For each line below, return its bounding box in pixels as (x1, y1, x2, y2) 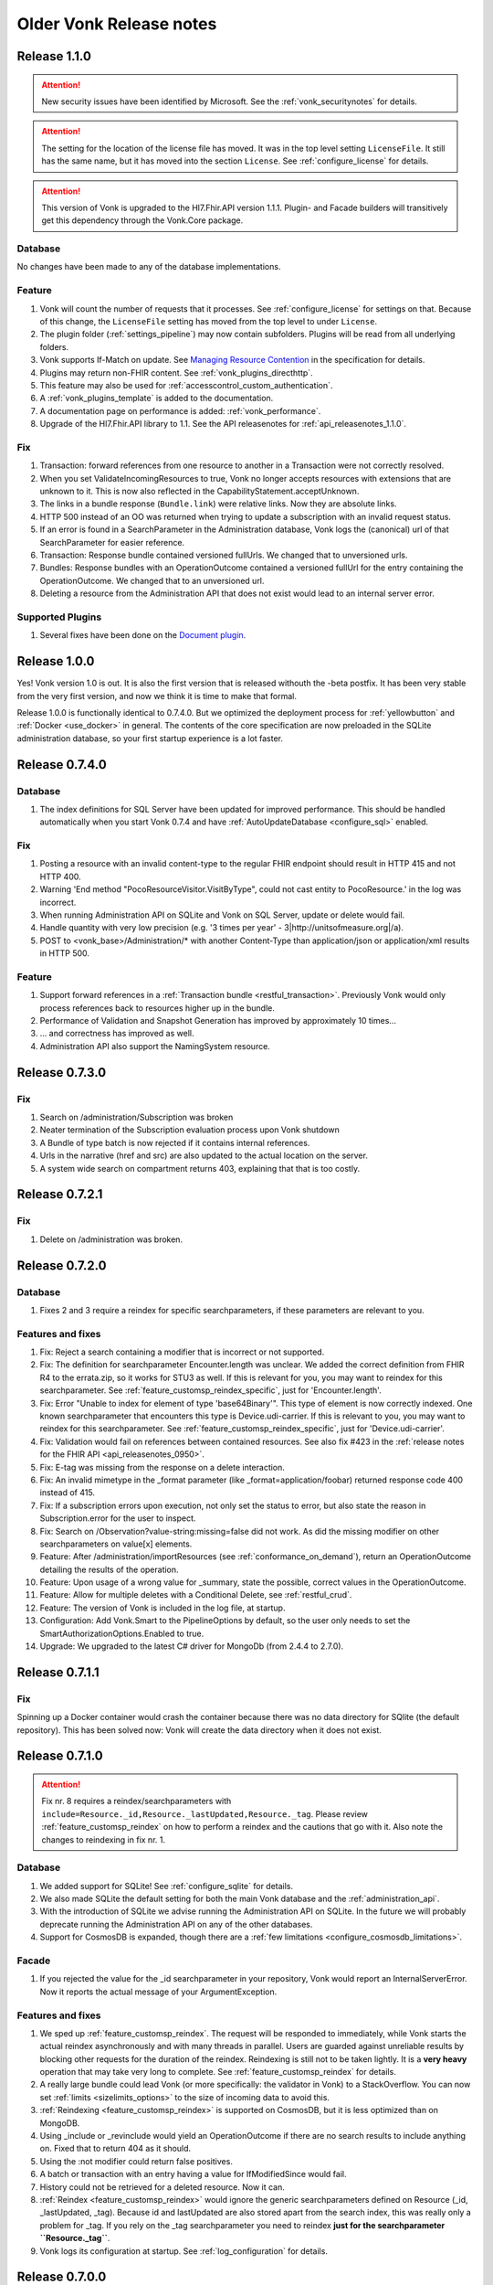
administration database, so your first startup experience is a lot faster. (16, 732, 283, 744)
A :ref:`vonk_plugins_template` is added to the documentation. (39, 393, 274, 404)
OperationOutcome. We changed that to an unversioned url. (39, 575, 265, 586)
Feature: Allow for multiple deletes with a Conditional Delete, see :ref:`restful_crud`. (39, 1589, 352, 1600)
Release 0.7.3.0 (16, 1065, 107, 1080)
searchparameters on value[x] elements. (39, 1538, 193, 1549)
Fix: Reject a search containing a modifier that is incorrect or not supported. (39, 1346, 325, 1357)
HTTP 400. (39, 871, 81, 882)
